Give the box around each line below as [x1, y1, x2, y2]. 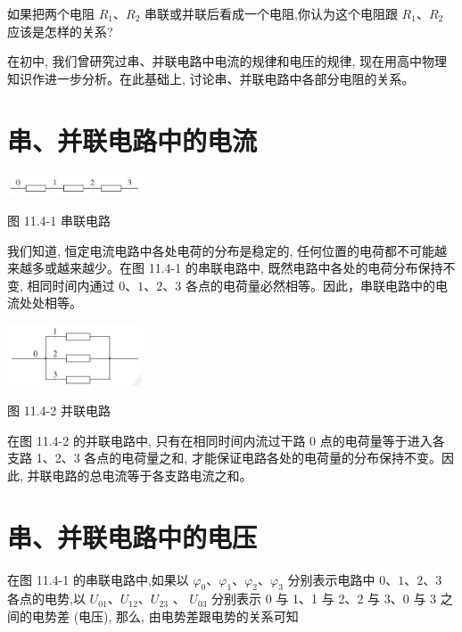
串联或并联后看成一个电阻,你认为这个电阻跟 [144, 4, 398, 22]
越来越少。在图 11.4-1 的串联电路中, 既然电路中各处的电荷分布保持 [56, 259, 443, 277]
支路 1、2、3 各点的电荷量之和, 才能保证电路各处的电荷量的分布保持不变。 [7, 448, 441, 467]
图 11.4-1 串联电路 [7, 210, 111, 229]
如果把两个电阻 [7, 4, 95, 22]
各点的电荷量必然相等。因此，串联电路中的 [185, 275, 435, 294]
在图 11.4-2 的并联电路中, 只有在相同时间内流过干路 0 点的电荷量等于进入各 [7, 431, 445, 449]
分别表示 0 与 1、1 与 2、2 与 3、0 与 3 [211, 589, 437, 608]
